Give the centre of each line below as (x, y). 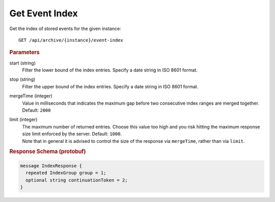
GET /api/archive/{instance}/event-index (71, 40)
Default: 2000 (36, 110)
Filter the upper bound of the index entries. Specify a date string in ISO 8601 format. (110, 86)
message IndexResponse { (51, 166)
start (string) (22, 63)
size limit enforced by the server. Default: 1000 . (72, 134)
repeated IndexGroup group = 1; (66, 173)
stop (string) (22, 80)
